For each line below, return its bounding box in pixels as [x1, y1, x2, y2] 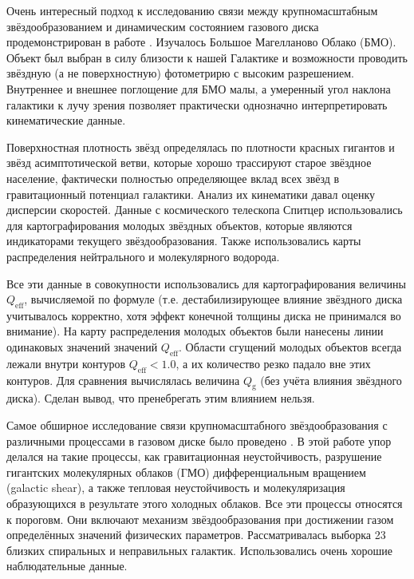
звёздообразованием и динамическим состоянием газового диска [6, 18, 319, 34]
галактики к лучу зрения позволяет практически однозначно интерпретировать [6, 96, 388, 113]
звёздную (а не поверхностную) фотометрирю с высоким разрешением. [6, 65, 354, 81]
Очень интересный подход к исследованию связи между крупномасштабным [6, 2, 378, 18]
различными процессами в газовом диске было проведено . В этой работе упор [6, 432, 392, 449]
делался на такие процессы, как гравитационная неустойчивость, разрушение [6, 448, 382, 465]
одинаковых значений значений [6, 339, 158, 355]
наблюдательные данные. [6, 557, 128, 574]
